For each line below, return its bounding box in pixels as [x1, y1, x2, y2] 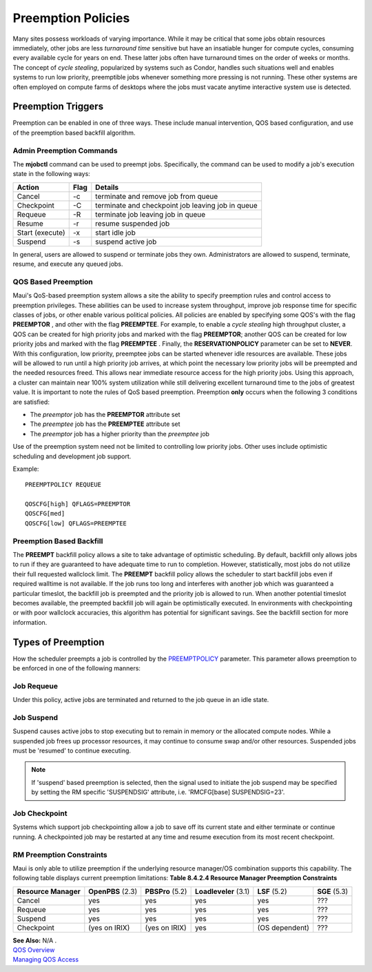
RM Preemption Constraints [12, 850, 108, 859]
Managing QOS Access [12, 955, 79, 964]
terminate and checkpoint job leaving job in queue [95, 200, 258, 210]
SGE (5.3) [317, 886, 349, 896]
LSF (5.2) [257, 886, 287, 896]
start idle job [95, 228, 136, 237]
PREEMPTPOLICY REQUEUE [25, 480, 102, 489]
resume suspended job [95, 218, 170, 228]
